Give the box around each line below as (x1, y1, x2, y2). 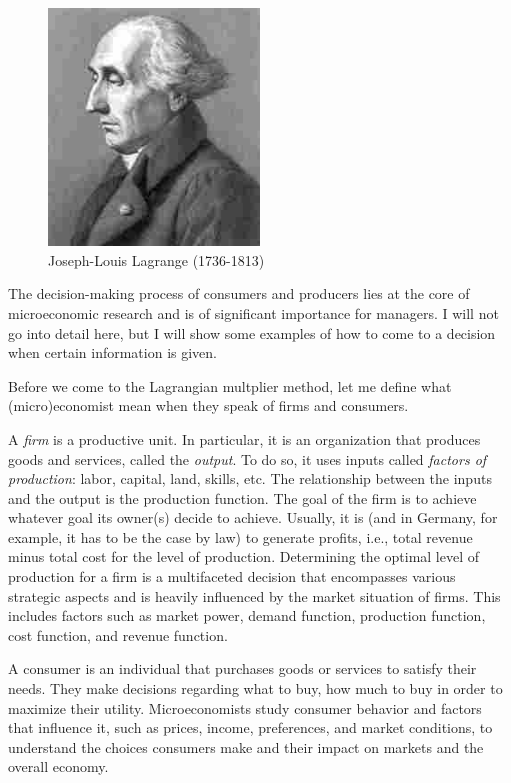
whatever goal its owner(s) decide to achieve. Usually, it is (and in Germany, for (8, 507, 498, 528)
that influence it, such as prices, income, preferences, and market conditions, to (8, 717, 493, 738)
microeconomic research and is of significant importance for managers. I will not (8, 302, 499, 323)
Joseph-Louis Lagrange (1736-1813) (48, 249, 265, 270)
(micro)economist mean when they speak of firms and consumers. (8, 395, 409, 416)
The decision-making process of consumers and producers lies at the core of (8, 283, 470, 304)
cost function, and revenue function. (8, 624, 228, 645)
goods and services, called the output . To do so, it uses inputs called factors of (8, 448, 487, 469)
